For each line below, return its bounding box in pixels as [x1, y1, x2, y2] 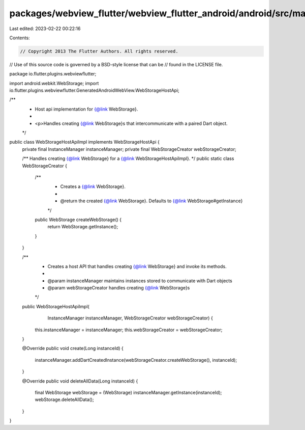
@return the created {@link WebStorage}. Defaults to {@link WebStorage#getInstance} [60, 198, 243, 204]
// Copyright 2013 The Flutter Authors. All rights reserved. [20, 48, 178, 54]
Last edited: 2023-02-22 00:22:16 [9, 25, 81, 32]
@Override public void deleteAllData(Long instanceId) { [22, 378, 138, 384]
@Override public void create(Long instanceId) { [22, 345, 124, 352]
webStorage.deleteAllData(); [35, 396, 94, 402]
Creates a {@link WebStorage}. [60, 183, 126, 190]
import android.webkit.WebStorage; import [9, 80, 99, 86]
